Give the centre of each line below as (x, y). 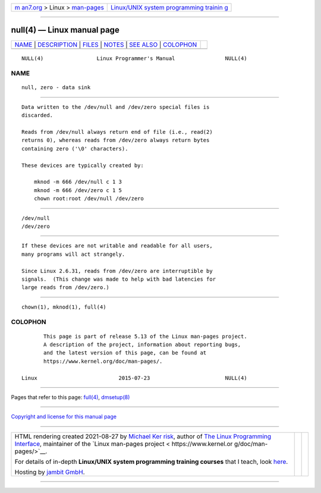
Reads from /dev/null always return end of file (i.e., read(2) (117, 132)
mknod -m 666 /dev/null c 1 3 (78, 182)
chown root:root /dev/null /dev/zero (89, 199)
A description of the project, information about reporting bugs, (142, 345)
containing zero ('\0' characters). (75, 148)
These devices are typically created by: (83, 165)
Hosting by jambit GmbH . (50, 472)
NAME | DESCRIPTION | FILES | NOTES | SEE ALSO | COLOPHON (106, 45)
